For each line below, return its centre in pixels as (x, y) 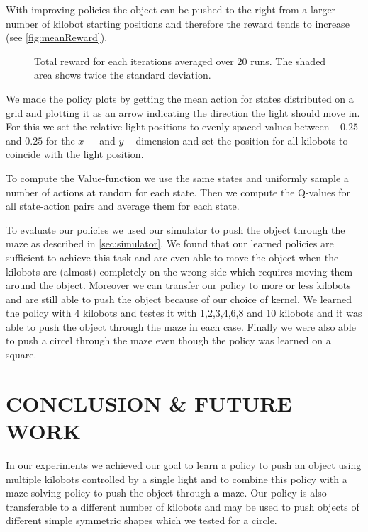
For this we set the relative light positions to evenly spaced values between (168, 126)
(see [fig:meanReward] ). (57, 37)
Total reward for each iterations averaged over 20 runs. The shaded (180, 61)
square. (21, 355)
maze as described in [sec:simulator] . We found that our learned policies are (170, 243)
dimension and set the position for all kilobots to (242, 140)
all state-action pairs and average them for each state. (123, 206)
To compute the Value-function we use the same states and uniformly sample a (177, 177)
